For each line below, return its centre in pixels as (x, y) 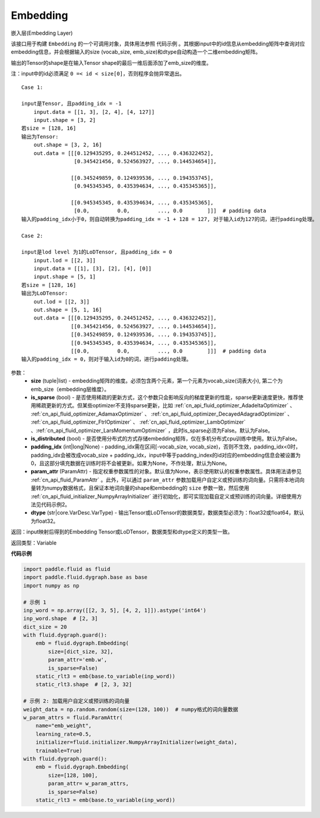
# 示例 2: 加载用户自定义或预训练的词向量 (76, 701)
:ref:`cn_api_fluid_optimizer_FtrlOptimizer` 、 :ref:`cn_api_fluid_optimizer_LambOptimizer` (138, 422)
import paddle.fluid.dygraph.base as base (85, 577)
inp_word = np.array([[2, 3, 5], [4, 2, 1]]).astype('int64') (115, 610)
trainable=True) (59, 751)
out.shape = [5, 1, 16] (68, 310)
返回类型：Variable (34, 543)
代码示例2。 (56, 504)
